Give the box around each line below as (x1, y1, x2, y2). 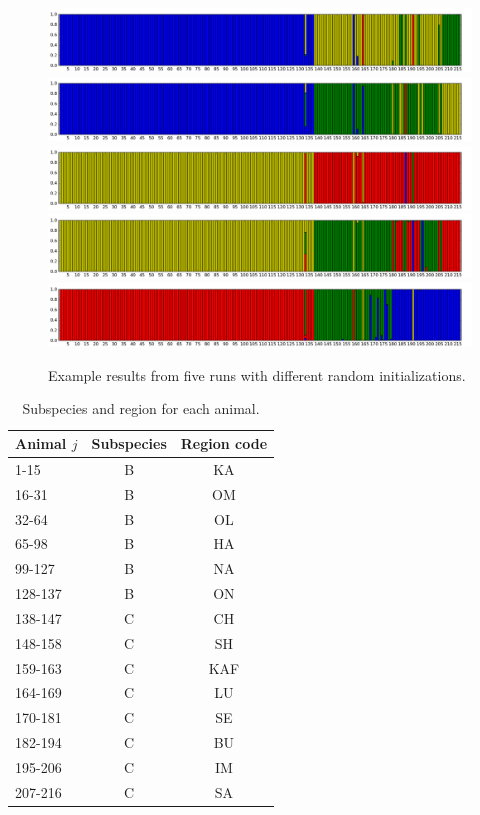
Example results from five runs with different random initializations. (48, 364, 466, 385)
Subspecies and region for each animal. (22, 398, 260, 419)
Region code (180, 433, 268, 454)
